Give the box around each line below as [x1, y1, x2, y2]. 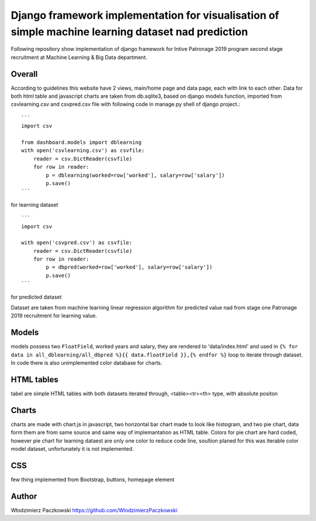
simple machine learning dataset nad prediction [11, 25, 248, 38]
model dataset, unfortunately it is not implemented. [11, 445, 134, 453]
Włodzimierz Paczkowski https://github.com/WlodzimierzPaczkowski [11, 506, 178, 513]
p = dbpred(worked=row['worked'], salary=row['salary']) [46, 264, 213, 270]
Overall [11, 69, 38, 79]
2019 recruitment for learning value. [11, 312, 98, 319]
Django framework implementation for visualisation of [11, 9, 280, 22]
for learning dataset [11, 201, 59, 208]
